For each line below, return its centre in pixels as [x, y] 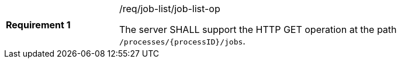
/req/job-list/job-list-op [170, 9]
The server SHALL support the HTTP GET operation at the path [258, 29]
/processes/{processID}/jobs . [182, 41]
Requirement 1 [38, 25]
